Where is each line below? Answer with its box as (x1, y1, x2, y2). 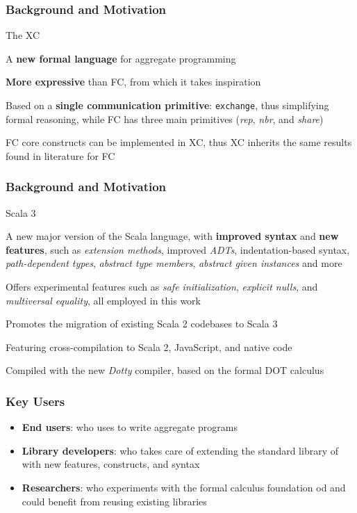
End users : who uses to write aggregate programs (22, 420, 238, 434)
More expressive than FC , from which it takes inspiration (6, 74, 261, 89)
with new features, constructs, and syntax (22, 457, 200, 471)
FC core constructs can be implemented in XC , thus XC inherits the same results (6, 135, 352, 149)
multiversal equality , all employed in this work (6, 293, 201, 307)
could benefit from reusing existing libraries (22, 494, 207, 508)
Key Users (6, 392, 65, 409)
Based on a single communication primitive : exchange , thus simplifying (6, 98, 329, 112)
